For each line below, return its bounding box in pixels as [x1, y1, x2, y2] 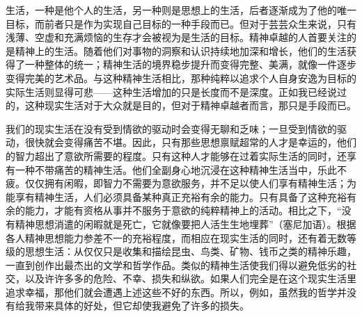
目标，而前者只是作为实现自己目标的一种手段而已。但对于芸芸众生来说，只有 [6, 16, 356, 31]
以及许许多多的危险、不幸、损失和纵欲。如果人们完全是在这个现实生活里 [24, 271, 356, 286]
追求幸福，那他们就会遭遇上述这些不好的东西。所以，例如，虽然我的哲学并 [6, 284, 347, 299]
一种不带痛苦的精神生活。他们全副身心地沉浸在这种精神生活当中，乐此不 [15, 162, 347, 177]
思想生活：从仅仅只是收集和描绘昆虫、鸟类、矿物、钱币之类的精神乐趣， [24, 244, 356, 259]
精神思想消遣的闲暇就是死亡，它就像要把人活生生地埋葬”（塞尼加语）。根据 [15, 216, 356, 231]
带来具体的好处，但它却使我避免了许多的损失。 [34, 298, 249, 313]
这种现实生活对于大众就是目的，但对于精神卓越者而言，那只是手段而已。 [24, 98, 356, 113]
